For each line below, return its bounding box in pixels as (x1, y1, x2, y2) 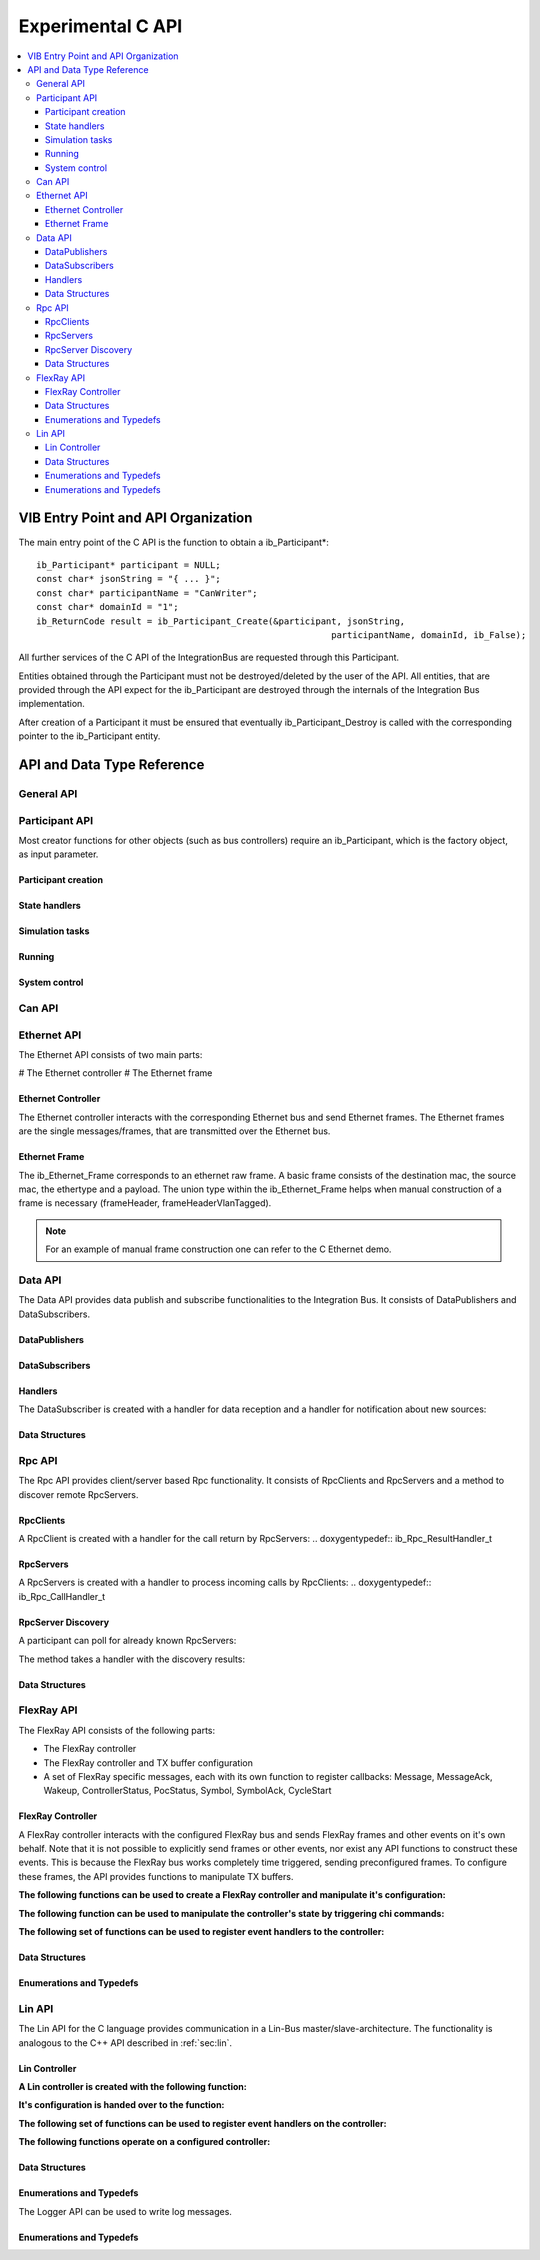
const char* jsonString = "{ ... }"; (36, 573, 222, 585)
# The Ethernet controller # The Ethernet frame (18, 1067, 213, 1079)
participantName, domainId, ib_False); (331, 629, 527, 640)
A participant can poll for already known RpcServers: (18, 1635, 237, 1647)
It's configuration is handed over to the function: (18, 2099, 225, 2111)
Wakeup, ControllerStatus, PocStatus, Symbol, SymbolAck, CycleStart (43, 1785, 332, 1797)
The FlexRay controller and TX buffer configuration (43, 1756, 254, 1769)
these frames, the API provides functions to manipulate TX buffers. (18, 1870, 294, 1882)
